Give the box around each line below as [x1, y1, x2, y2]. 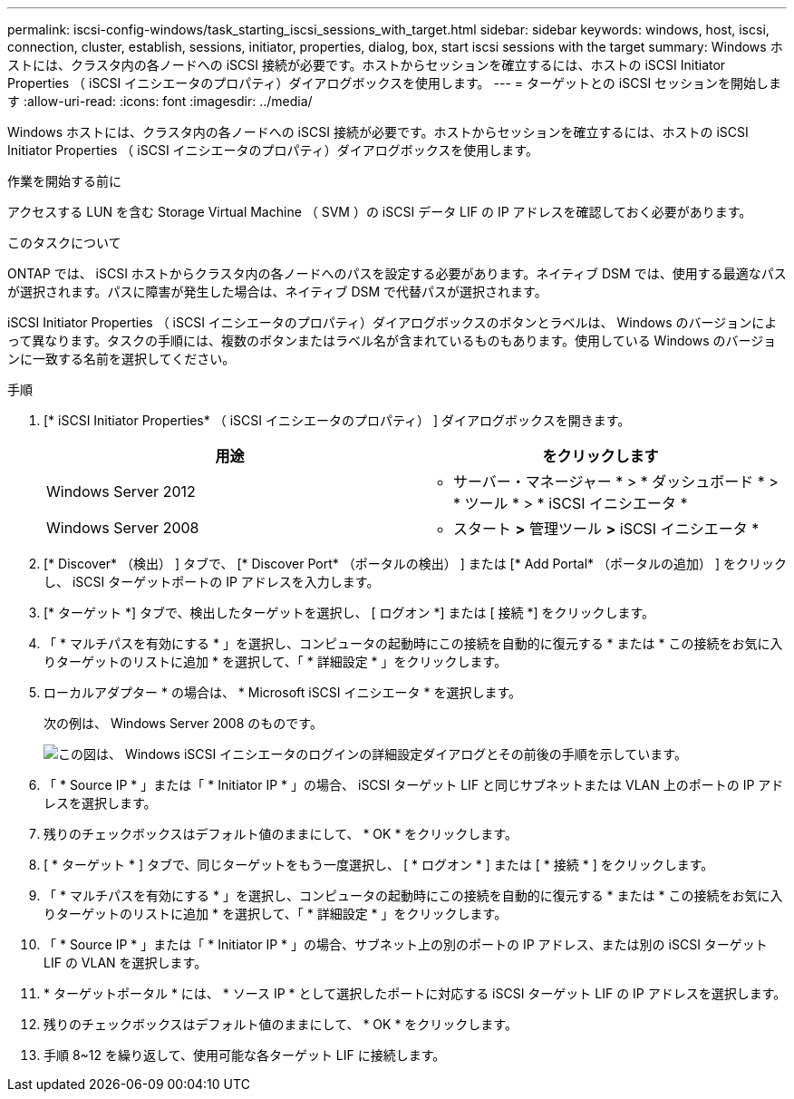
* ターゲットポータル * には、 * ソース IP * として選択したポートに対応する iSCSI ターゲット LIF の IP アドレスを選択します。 [44, 986, 787, 1001]
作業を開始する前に [7, 173, 121, 189]
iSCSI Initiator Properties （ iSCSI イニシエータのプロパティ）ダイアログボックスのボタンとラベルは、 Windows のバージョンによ [7, 315, 778, 330]
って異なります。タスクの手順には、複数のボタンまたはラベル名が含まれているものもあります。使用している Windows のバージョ [7, 333, 777, 348]
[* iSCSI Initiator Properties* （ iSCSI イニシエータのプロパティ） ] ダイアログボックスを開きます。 [44, 413, 631, 428]
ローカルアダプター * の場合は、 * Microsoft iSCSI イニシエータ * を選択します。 [44, 685, 522, 700]
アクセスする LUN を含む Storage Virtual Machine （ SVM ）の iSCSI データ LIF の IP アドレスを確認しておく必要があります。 [7, 204, 752, 219]
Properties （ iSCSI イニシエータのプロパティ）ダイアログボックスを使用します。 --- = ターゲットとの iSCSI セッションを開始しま [7, 75, 782, 91]
